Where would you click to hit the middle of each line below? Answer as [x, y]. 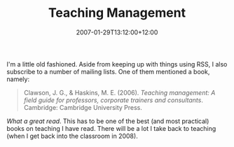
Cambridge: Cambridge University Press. [83, 107]
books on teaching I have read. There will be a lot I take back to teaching [111, 128]
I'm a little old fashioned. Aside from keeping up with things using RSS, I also [117, 64]
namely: [18, 79]
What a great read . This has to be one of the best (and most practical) [108, 121]
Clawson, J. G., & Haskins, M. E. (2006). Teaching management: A [119, 92]
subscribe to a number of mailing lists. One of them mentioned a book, [108, 71]
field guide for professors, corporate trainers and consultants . [113, 100]
